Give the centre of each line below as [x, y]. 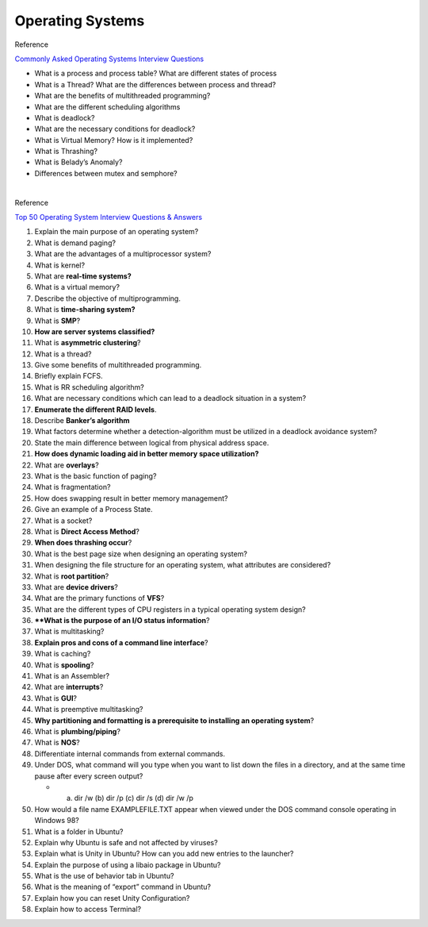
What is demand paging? [75, 243]
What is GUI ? [56, 698]
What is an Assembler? [72, 676]
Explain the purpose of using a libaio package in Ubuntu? [128, 864]
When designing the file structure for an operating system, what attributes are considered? [183, 565]
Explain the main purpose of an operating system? [117, 232]
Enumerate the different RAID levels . [96, 410]
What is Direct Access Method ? [87, 531]
